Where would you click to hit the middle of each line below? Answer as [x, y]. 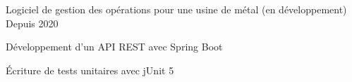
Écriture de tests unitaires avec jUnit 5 [90, 70]
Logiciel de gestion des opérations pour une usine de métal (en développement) [176, 9]
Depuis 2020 [32, 23]
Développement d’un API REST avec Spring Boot [114, 47]
